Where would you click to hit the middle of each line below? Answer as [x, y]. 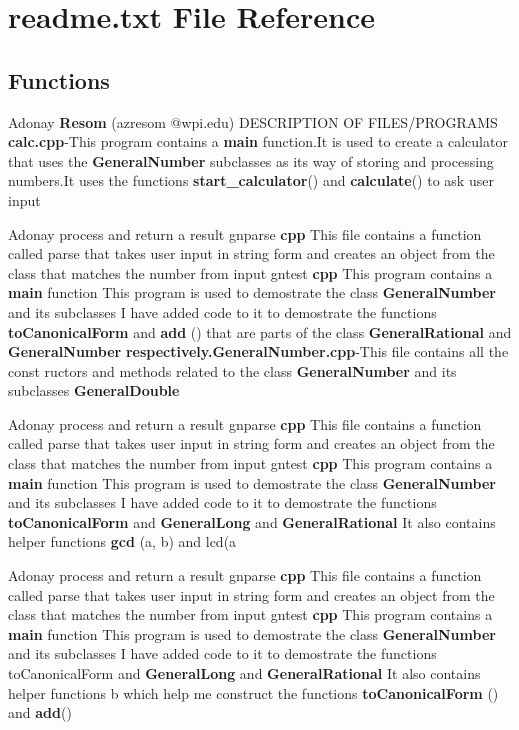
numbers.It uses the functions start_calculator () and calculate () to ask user [251, 180]
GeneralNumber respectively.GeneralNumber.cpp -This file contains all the [258, 351]
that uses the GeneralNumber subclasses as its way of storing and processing [251, 160]
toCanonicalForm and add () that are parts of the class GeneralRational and [260, 331]
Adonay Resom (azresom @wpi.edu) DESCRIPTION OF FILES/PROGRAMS [253, 121]
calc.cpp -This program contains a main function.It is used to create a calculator [258, 141]
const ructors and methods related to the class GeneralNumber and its [232, 370]
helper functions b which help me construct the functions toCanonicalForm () [253, 692]
